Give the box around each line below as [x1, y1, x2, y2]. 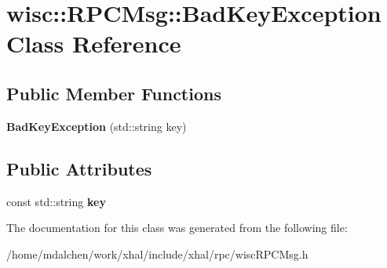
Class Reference [6, 27, 181, 60]
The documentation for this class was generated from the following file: [6, 219, 348, 236]
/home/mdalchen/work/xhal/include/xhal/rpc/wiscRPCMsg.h [6, 245, 309, 262]
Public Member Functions [6, 81, 221, 105]
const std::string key [6, 193, 106, 209]
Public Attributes [6, 156, 152, 180]
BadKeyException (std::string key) [6, 118, 187, 134]
